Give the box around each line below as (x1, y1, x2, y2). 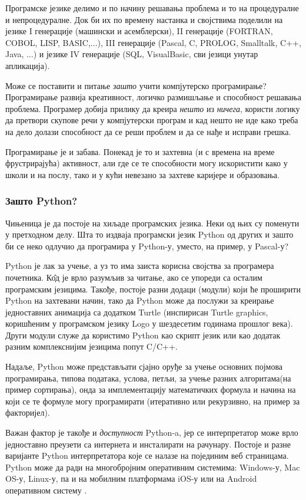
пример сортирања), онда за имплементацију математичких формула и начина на (5, 383, 296, 396)
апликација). (5, 59, 50, 71)
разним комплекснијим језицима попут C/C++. (5, 340, 178, 353)
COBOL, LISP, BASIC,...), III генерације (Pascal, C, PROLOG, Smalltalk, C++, (5, 36, 301, 48)
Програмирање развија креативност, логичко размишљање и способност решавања (5, 91, 301, 103)
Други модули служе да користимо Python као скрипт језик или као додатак (5, 328, 281, 341)
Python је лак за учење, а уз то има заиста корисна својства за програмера (5, 259, 274, 272)
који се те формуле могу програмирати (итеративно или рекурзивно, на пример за (5, 394, 300, 407)
